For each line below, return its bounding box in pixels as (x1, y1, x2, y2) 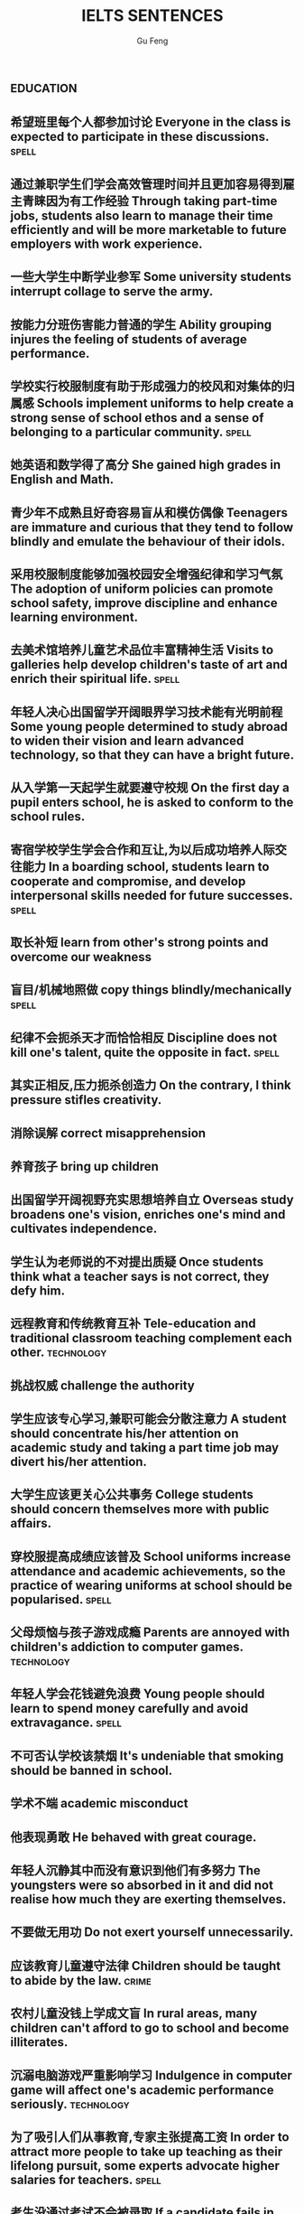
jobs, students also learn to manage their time (10, 208, 273, 223)
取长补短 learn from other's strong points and (10, 935, 269, 950)
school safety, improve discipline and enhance (10, 595, 278, 611)
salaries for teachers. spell (10, 2172, 161, 2187)
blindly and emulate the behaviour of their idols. (10, 534, 286, 549)
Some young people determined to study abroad (10, 719, 288, 734)
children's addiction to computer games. (10, 1639, 244, 1655)
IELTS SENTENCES (81, 5, 224, 26)
